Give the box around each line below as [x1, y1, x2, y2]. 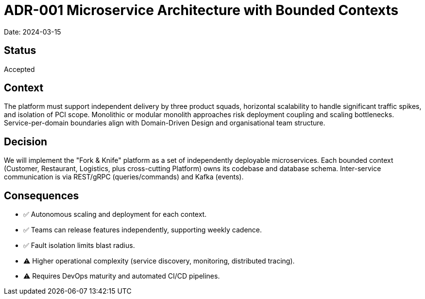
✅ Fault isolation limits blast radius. [23, 241, 135, 250]
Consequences [4, 189, 79, 202]
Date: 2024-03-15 [4, 27, 61, 36]
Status [4, 44, 36, 57]
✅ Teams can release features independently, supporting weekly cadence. [23, 226, 262, 234]
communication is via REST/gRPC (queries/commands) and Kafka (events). [4, 173, 244, 181]
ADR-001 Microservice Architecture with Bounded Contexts [4, 2, 399, 18]
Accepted [4, 65, 35, 73]
